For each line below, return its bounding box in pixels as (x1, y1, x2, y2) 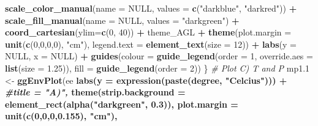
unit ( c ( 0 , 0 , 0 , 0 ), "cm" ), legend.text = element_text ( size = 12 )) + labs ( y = (5, 37, 297, 50)
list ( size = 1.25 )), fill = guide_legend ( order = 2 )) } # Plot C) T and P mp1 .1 (5, 61, 310, 74)
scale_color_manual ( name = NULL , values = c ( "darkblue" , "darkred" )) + (5, 2, 297, 14)
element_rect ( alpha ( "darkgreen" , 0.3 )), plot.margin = (5, 97, 238, 110)
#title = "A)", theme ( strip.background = (5, 86, 186, 98)
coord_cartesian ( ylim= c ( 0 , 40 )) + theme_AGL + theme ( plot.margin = (5, 26, 292, 39)
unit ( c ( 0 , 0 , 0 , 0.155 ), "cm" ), (5, 109, 118, 122)
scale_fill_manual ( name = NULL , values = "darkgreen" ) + (5, 13, 240, 26)
